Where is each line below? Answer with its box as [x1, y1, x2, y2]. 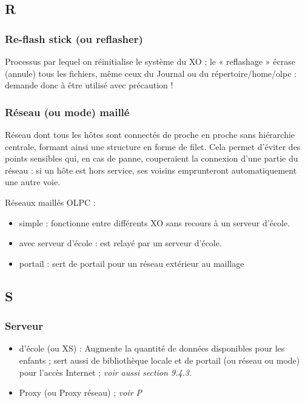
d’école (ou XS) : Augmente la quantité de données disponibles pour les [19, 342, 285, 355]
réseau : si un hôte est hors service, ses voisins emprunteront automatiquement [5, 163, 297, 176]
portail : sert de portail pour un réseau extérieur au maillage [19, 257, 244, 269]
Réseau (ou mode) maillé [5, 104, 130, 119]
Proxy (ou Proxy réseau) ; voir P [19, 386, 142, 399]
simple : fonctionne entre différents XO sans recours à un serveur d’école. [19, 216, 290, 229]
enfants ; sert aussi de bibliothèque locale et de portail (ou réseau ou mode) [19, 353, 300, 366]
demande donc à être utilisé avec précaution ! [5, 79, 173, 91]
